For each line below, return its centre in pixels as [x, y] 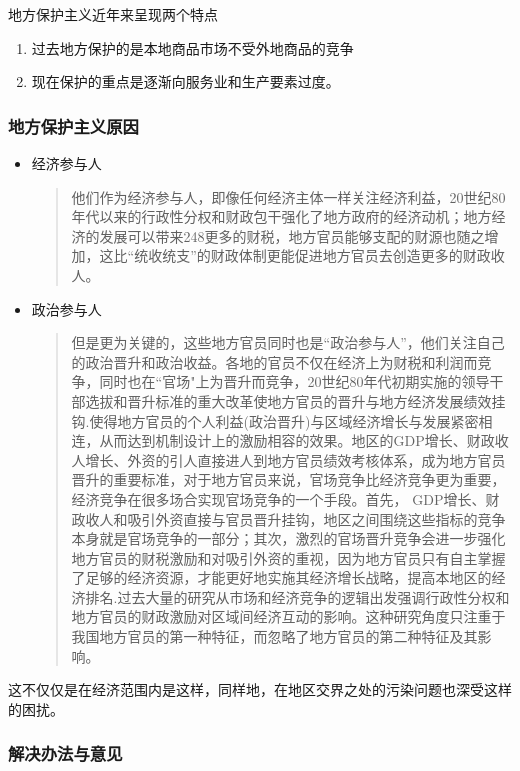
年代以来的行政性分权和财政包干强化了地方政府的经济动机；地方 [281, 216]
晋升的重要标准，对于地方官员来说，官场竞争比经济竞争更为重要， [288, 479]
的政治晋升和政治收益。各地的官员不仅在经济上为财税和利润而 [274, 361]
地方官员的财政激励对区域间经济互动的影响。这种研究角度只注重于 [288, 616]
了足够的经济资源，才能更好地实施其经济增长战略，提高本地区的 [281, 577]
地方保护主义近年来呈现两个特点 [113, 14]
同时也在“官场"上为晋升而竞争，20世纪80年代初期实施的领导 [294, 381]
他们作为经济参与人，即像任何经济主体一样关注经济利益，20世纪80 [288, 196]
